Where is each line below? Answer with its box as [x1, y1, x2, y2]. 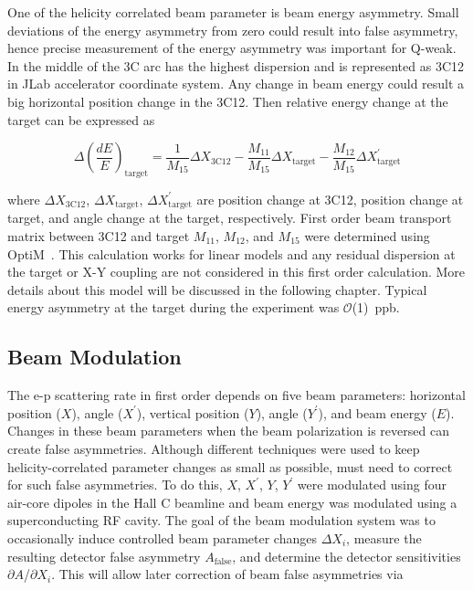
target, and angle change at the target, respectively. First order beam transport [7, 208, 452, 227]
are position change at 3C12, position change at [196, 189, 464, 208]
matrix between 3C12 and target [7, 227, 190, 245]
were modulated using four [297, 475, 447, 494]
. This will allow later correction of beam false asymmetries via [51, 564, 404, 584]
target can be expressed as [7, 110, 155, 129]
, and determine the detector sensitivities [232, 546, 461, 565]
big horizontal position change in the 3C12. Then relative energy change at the [7, 91, 448, 111]
